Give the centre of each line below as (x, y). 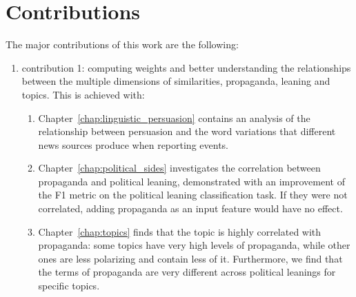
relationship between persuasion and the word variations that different (187, 131)
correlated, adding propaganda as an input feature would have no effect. (190, 208)
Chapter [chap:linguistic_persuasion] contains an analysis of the (174, 117)
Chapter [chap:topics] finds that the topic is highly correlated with (180, 231)
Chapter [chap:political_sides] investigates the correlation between (179, 168)
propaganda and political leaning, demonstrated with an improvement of (191, 181)
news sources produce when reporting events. (133, 144)
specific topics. (69, 286)
